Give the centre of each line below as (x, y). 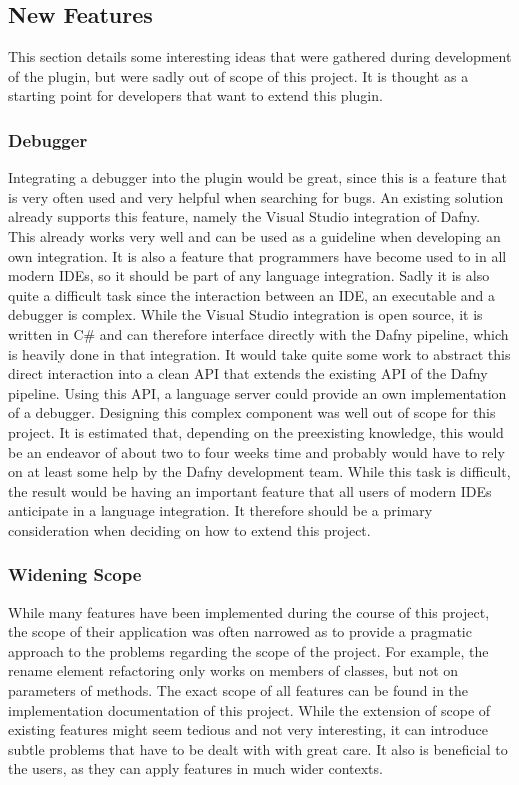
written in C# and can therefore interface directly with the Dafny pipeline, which (258, 333)
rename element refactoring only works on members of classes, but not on (233, 670)
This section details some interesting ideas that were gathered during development (260, 56)
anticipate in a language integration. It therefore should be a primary (220, 510)
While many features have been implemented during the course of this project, (249, 611)
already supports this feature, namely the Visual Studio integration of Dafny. (244, 216)
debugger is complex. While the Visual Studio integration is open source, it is (245, 314)
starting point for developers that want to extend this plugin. (195, 95)
